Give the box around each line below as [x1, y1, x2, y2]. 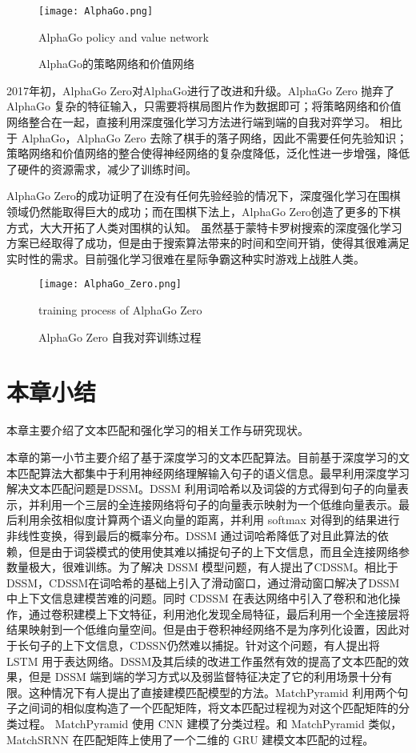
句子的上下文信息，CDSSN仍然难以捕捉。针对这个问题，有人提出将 [28, 637, 380, 654]
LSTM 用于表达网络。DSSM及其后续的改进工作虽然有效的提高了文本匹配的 [6, 652, 398, 669]
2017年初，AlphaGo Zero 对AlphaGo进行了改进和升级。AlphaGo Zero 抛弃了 [6, 82, 395, 98]
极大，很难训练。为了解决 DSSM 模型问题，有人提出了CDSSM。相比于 [28, 559, 398, 575]
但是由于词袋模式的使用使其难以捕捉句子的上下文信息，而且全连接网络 [28, 543, 398, 559]
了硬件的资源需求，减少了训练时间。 [6, 160, 197, 177]
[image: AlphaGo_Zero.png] [38, 278, 182, 290]
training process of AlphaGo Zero [38, 302, 202, 318]
